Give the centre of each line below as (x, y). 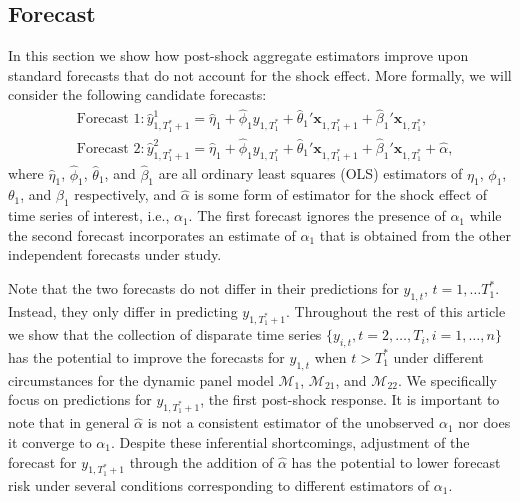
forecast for (42, 461)
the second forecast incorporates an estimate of (152, 234)
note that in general (69, 422)
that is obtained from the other (415, 234)
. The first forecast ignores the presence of (317, 215)
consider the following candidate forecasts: (137, 94)
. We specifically (447, 379)
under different (438, 356)
